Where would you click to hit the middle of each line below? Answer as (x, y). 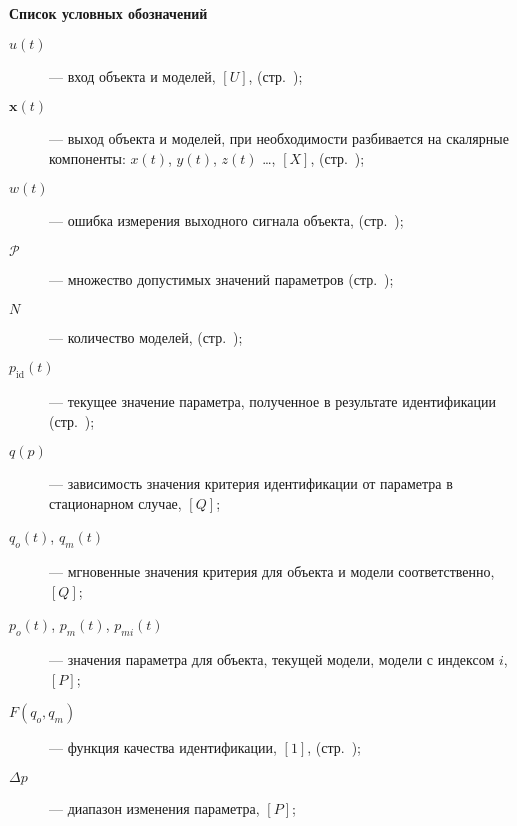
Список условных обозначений (108, 13)
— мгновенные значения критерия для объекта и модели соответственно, (272, 571)
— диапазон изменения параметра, (154, 807)
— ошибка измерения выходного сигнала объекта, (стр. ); (226, 220)
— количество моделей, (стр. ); (146, 336)
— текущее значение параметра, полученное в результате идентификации (272, 400)
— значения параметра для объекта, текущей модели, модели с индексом (272, 659)
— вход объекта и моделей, (132, 75)
